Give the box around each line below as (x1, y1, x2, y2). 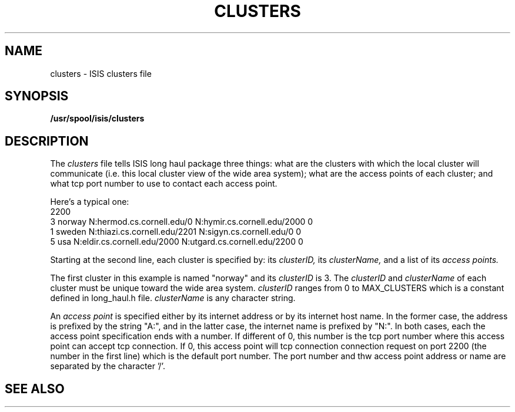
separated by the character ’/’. (50, 361, 165, 372)
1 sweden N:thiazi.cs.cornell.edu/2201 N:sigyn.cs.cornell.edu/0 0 (50, 227, 302, 237)
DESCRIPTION (5, 133, 89, 148)
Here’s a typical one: (50, 197, 129, 207)
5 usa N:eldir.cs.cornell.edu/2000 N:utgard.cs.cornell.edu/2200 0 (50, 237, 303, 247)
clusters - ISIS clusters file (50, 68, 152, 79)
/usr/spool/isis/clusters (50, 113, 145, 124)
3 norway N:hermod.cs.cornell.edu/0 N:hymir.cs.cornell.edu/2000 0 (50, 217, 313, 227)
